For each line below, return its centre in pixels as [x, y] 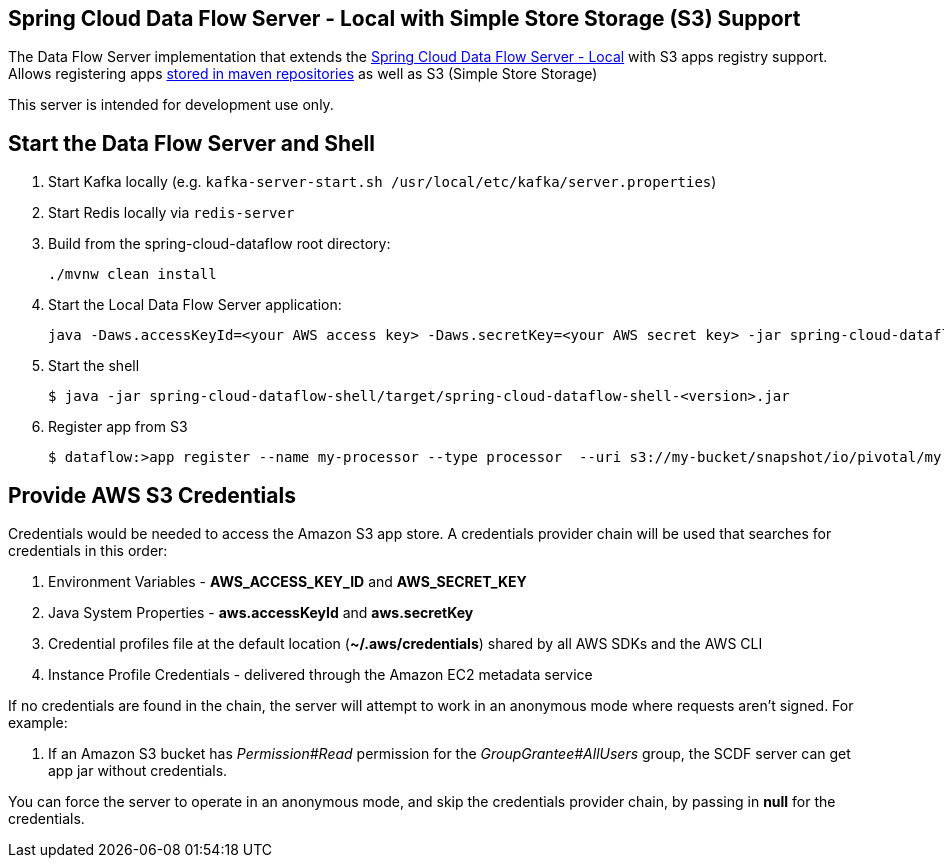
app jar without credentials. [138, 771]
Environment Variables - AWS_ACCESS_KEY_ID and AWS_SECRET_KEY [287, 582]
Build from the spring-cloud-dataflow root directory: [219, 244]
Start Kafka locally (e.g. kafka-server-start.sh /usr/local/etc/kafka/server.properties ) [382, 182]
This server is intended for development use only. [171, 105]
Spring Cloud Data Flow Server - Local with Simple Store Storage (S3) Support [404, 18]
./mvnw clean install [132, 274]
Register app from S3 [118, 427]
